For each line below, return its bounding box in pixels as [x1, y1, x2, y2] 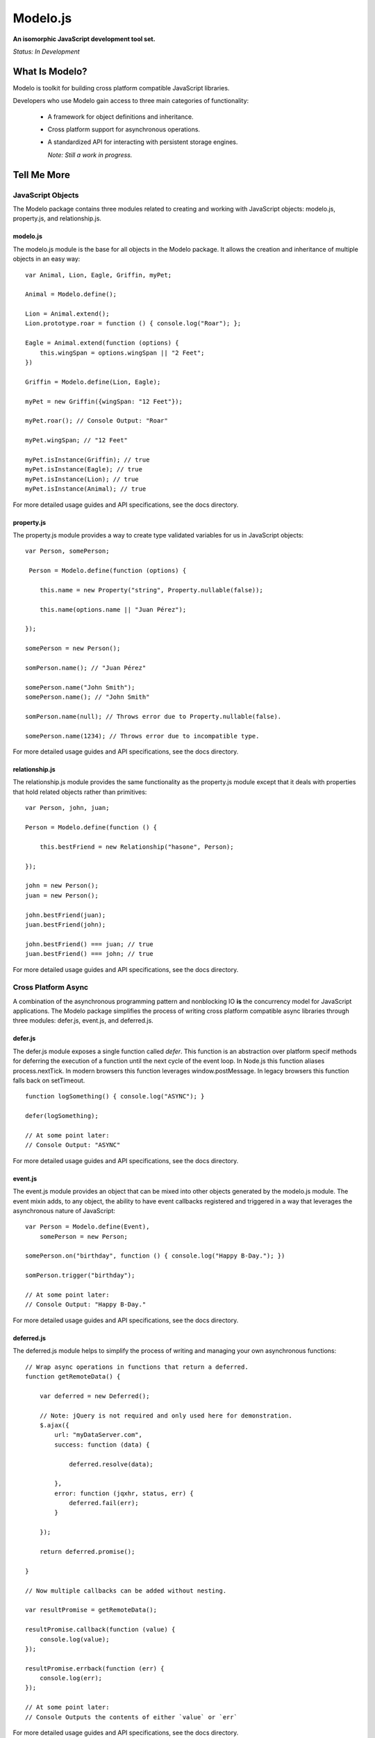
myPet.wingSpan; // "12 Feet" [25, 437, 128, 444]
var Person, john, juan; [25, 804, 110, 812]
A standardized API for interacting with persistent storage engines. [47, 138, 238, 146]
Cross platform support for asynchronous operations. [47, 125, 201, 133]
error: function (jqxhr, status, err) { [54, 1489, 194, 1497]
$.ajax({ [39, 1421, 69, 1429]
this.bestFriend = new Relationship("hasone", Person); [39, 843, 234, 851]
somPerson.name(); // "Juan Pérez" [25, 664, 147, 672]
